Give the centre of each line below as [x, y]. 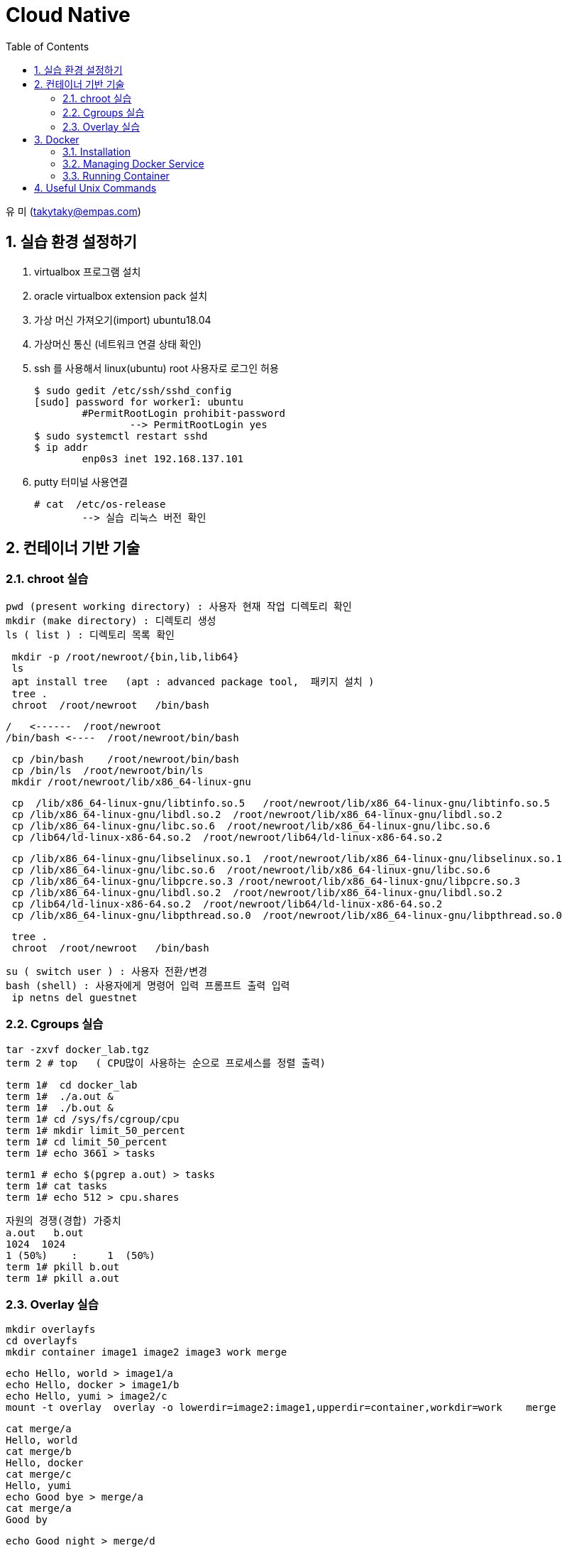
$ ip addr [61, 447]
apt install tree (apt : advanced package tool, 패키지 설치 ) [193, 681]
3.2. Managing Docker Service [133, 163]
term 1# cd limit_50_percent [87, 1141]
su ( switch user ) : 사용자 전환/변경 [107, 971]
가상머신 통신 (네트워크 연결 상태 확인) [118, 344]
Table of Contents [48, 46]
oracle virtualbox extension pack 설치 [121, 295]
